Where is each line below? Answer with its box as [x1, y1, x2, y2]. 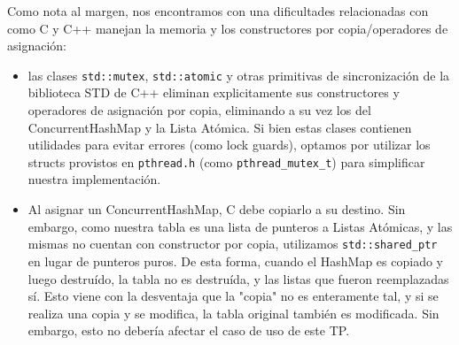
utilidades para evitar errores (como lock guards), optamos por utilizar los [27, 135, 431, 154]
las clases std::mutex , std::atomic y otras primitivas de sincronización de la [27, 65, 450, 84]
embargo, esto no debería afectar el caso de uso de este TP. [27, 321, 350, 340]
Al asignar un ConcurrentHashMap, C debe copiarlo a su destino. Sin [27, 200, 406, 218]
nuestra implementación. [27, 170, 161, 188]
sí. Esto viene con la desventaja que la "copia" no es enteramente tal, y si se [27, 287, 439, 305]
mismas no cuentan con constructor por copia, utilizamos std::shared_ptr [27, 234, 438, 253]
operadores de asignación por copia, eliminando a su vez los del [27, 101, 371, 119]
